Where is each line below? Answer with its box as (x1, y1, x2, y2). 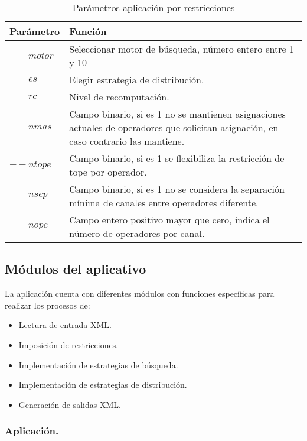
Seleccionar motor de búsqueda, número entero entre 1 (69, 42, 294, 56)
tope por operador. (69, 165, 147, 179)
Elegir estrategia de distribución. (69, 73, 204, 86)
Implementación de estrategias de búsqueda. (18, 358, 178, 371)
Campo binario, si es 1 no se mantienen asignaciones (69, 107, 286, 121)
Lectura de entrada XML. (18, 319, 112, 331)
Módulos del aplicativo (5, 260, 146, 278)
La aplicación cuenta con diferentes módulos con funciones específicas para (5, 287, 275, 300)
